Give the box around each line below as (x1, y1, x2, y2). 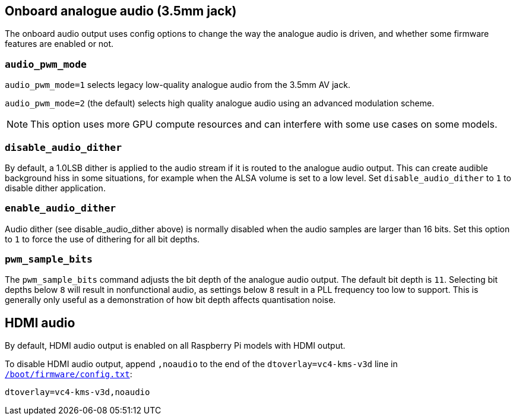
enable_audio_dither (5, 203, 116, 214)
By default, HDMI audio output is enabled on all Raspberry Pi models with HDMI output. (5, 340, 346, 351)
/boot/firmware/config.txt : (5, 369, 132, 380)
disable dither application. (5, 182, 106, 193)
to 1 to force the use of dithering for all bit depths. (5, 233, 200, 244)
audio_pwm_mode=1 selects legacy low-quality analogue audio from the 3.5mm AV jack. (5, 80, 350, 90)
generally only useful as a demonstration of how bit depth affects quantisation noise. (5, 295, 336, 305)
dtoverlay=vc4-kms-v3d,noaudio (5, 387, 150, 397)
